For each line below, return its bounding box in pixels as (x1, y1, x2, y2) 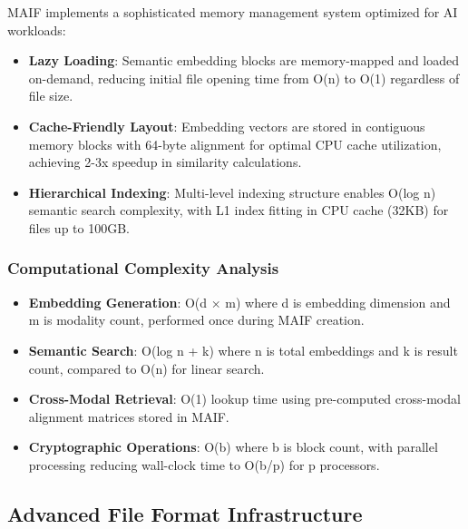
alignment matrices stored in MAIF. (28, 407, 229, 426)
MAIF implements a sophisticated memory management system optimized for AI (7, 3, 458, 21)
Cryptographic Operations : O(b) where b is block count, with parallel (28, 437, 438, 456)
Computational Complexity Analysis (7, 257, 279, 279)
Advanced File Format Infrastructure (7, 499, 363, 527)
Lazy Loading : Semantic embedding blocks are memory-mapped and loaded (28, 51, 460, 70)
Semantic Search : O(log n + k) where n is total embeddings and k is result (28, 340, 458, 359)
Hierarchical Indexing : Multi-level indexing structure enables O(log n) (28, 182, 436, 201)
